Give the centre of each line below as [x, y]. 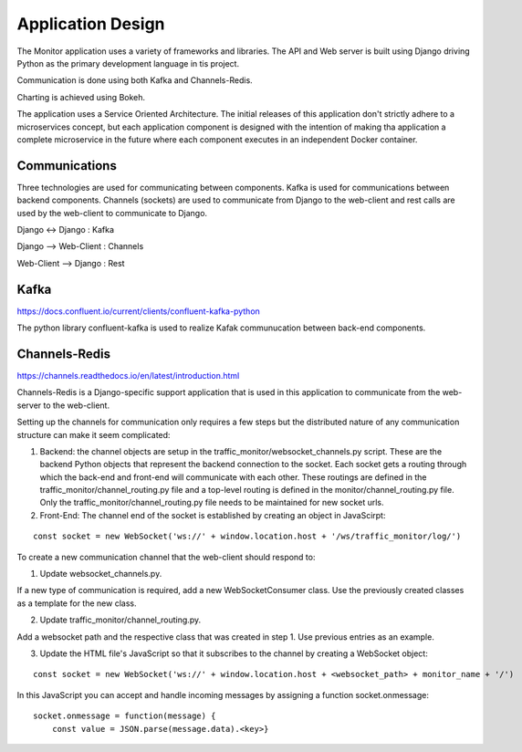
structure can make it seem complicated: [94, 434]
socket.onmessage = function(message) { [125, 716]
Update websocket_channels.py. [101, 574]
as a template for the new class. [77, 603]
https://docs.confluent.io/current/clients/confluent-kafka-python [138, 311]
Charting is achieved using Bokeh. [81, 97]
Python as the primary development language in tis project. [128, 63]
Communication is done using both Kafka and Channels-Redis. [135, 80]
